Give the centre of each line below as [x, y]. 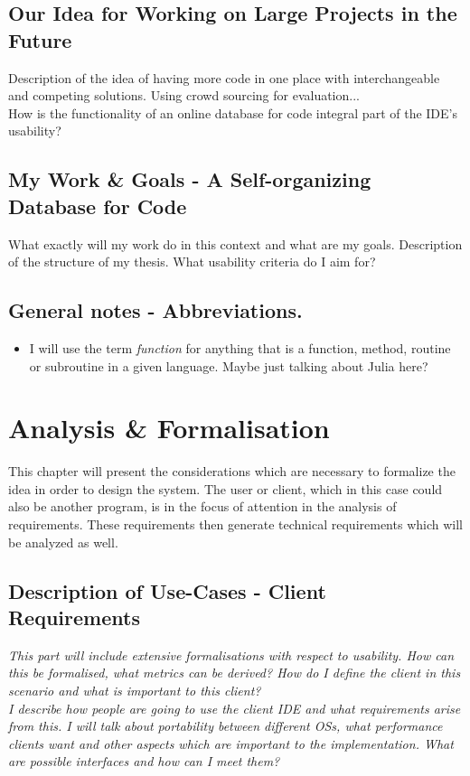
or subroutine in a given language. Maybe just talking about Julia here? [229, 365]
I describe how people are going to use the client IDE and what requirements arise [235, 708]
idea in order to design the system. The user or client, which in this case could [226, 488]
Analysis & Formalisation [169, 428]
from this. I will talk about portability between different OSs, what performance [226, 726]
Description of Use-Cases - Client [167, 590]
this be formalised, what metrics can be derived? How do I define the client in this [235, 673]
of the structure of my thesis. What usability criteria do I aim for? [192, 262]
